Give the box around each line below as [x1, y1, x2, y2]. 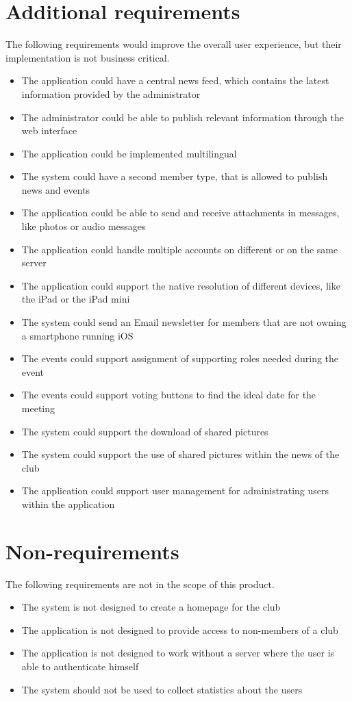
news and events [21, 182, 90, 196]
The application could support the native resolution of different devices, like [21, 278, 340, 292]
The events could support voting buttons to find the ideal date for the [21, 387, 316, 402]
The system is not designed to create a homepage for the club [21, 600, 281, 614]
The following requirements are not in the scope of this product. [5, 576, 275, 591]
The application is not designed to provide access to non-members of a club [21, 622, 338, 637]
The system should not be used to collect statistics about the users [21, 682, 303, 696]
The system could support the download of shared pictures [21, 424, 268, 438]
